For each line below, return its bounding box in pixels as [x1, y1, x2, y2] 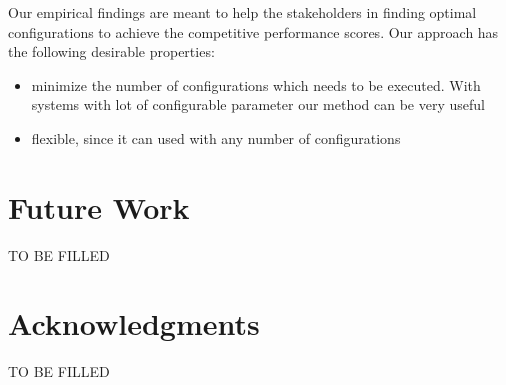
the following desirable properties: [8, 41, 215, 62]
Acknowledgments [8, 303, 260, 344]
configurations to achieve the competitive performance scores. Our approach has [8, 21, 499, 42]
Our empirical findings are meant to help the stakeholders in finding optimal [8, 2, 477, 22]
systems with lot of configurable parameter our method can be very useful [31, 94, 485, 115]
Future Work [8, 186, 190, 227]
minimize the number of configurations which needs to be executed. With [31, 74, 481, 95]
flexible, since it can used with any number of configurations [31, 127, 401, 148]
